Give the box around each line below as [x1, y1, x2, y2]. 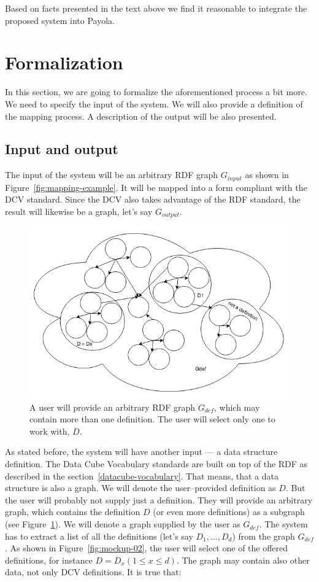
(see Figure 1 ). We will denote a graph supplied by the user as [5, 518, 240, 530]
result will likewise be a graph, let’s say [5, 204, 153, 217]
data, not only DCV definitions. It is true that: [5, 565, 182, 578]
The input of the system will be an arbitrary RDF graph [5, 168, 218, 181]
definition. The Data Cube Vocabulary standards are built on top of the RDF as [5, 457, 308, 470]
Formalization [5, 50, 123, 75]
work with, [29, 424, 70, 437]
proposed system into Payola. [5, 14, 115, 26]
